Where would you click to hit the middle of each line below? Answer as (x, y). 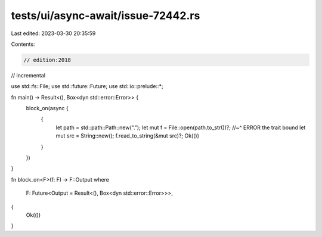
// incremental (28, 75)
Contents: (23, 44)
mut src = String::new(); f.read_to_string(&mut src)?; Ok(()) (128, 136)
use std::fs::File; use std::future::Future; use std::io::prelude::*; (87, 86)
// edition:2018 (47, 60)
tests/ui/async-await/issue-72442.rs (106, 15)
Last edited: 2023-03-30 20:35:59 (53, 33)
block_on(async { (47, 108)
